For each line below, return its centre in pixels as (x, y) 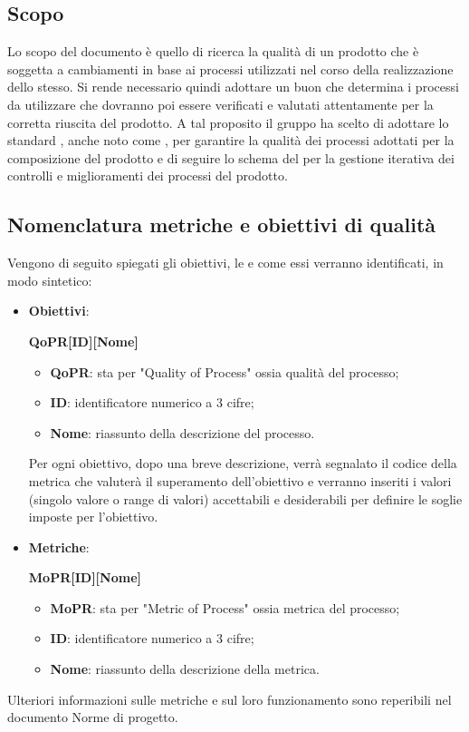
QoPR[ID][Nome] (83, 341)
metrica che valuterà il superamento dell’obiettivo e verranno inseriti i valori (240, 480)
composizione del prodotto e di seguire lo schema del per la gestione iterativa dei (231, 157)
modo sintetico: (50, 280)
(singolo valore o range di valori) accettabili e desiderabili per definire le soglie (245, 498)
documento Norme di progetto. (93, 717)
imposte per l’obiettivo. (93, 517)
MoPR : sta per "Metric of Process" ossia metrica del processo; (225, 607)
